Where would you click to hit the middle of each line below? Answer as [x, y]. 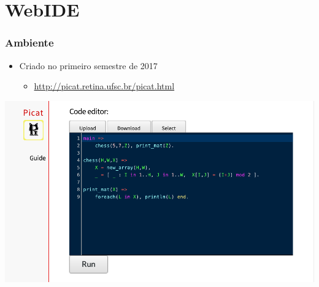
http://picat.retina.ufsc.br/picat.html [104, 86]
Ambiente [29, 43]
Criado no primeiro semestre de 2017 [88, 65]
